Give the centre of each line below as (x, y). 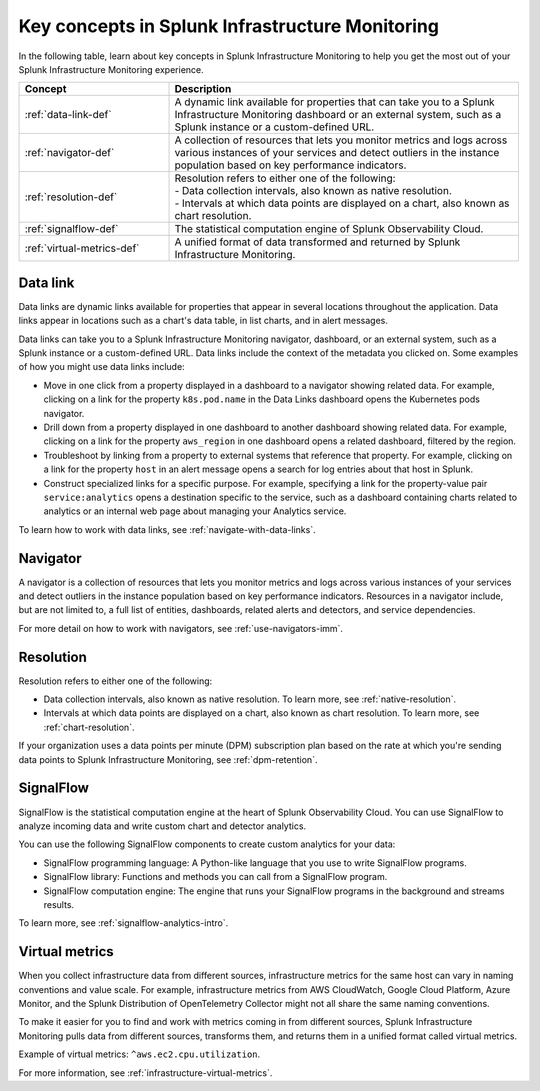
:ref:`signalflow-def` (71, 229)
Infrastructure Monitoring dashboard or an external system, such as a (338, 115)
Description (203, 89)
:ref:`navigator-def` (69, 153)
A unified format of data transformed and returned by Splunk (317, 242)
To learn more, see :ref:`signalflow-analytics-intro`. (123, 923)
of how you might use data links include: (101, 367)
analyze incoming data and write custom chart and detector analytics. (162, 826)
